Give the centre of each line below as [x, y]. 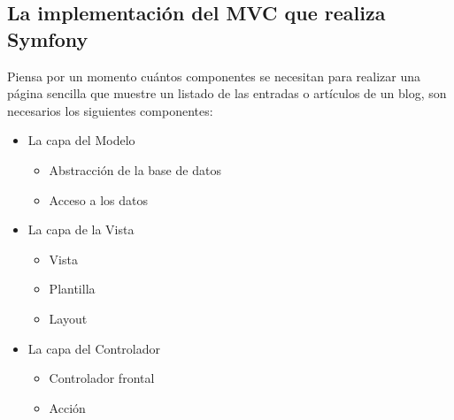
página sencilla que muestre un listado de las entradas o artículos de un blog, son [227, 93]
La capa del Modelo [81, 140]
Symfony [48, 38]
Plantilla [72, 289]
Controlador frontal [102, 378]
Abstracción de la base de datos [135, 169]
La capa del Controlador [94, 348]
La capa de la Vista [81, 229]
